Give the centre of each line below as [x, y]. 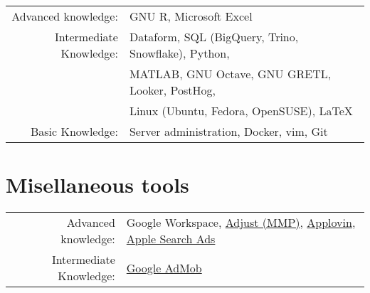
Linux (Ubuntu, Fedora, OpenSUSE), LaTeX [241, 111]
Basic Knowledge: [74, 131]
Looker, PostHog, [172, 90]
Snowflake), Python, [179, 53]
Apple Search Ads [171, 239]
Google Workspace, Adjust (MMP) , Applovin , [241, 223]
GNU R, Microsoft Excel [191, 16]
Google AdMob [164, 267]
